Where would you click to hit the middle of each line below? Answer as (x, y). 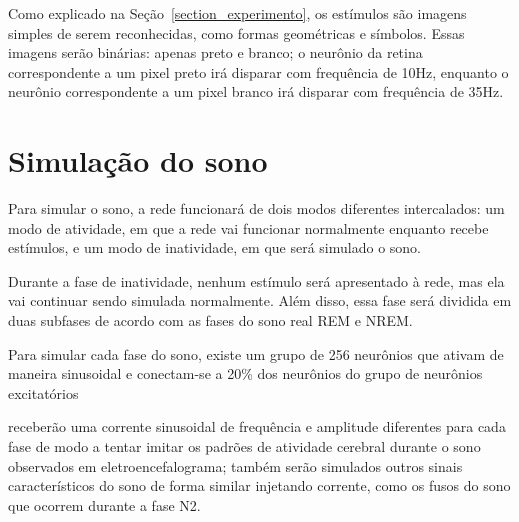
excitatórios (43, 392)
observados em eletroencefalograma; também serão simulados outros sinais (235, 465)
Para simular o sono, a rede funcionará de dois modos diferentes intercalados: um (256, 208)
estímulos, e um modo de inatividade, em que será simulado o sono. (214, 247)
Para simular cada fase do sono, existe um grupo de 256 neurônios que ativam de (256, 353)
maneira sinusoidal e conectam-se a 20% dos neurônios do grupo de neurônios (245, 373)
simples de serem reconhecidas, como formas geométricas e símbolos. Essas (236, 32)
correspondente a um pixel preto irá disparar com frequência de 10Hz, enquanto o (258, 71)
